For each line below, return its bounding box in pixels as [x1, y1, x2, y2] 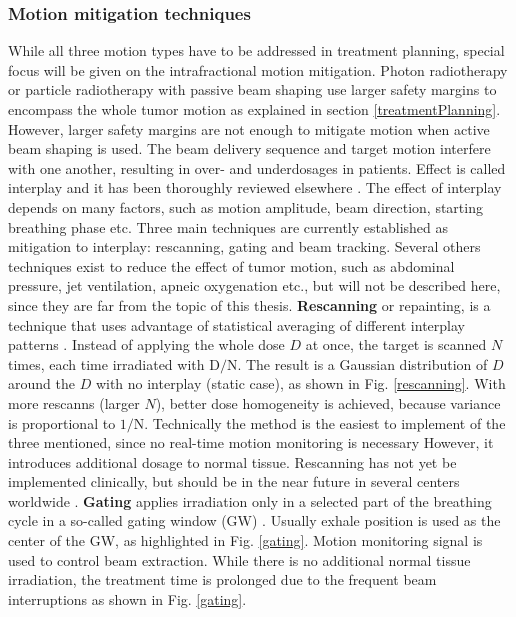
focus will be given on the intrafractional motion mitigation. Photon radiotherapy [8, 59, 508, 80]
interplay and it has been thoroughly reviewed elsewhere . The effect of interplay [8, 177, 502, 198]
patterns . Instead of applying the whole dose [8, 334, 285, 355]
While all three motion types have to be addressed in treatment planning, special [8, 40, 505, 61]
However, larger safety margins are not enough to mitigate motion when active [8, 118, 490, 139]
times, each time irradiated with [8, 353, 205, 374]
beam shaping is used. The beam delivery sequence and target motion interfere [8, 138, 491, 159]
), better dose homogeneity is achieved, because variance [155, 392, 501, 413]
